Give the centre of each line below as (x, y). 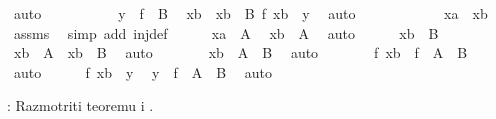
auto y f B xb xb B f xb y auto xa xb (250, 13)
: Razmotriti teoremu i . (80, 105)
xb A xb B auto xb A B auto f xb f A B (240, 52)
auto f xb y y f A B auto (143, 71)
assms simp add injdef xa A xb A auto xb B (226, 32)
